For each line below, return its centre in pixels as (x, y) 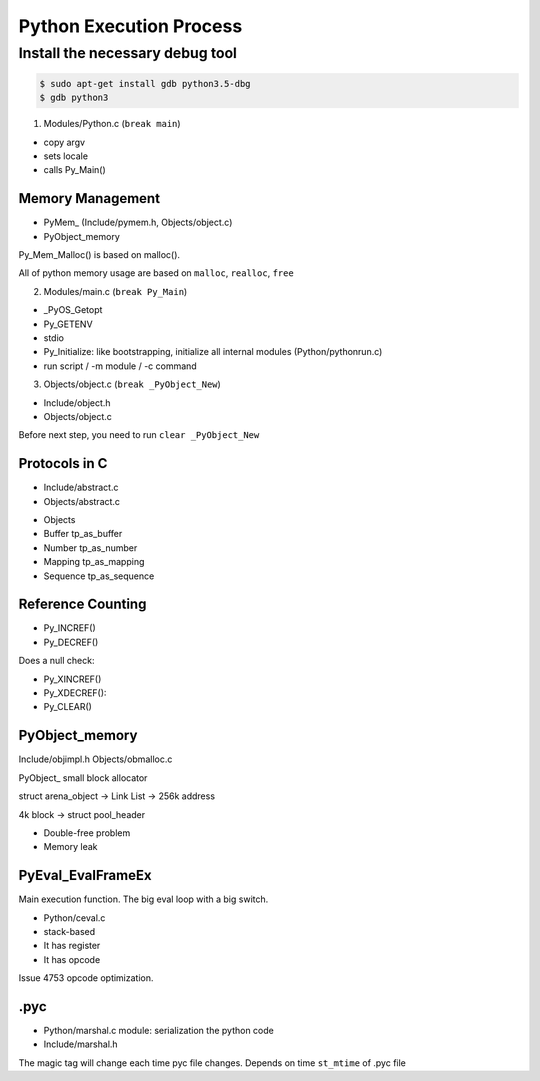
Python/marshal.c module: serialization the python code (158, 1031)
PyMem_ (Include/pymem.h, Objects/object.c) (138, 222)
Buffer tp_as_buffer (83, 534)
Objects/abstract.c (81, 501)
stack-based (69, 931)
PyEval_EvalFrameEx (85, 875)
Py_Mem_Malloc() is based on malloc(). (99, 255)
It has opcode (72, 959)
